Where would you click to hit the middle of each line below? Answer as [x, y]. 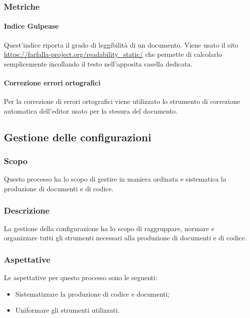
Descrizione [27, 210]
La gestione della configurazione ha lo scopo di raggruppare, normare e [109, 228]
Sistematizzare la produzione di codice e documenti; [92, 293]
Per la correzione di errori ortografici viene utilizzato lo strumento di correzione [122, 101]
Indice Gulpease [31, 26]
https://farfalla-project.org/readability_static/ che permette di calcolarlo [113, 54]
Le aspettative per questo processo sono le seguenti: [81, 277]
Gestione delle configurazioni [78, 137]
